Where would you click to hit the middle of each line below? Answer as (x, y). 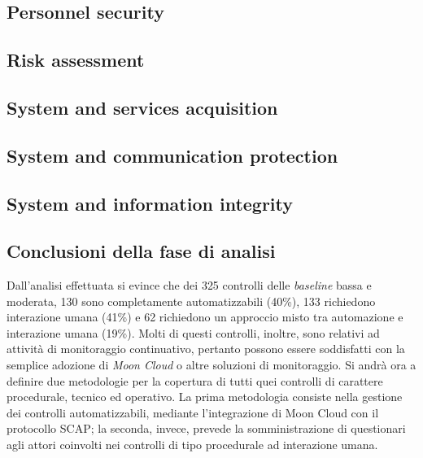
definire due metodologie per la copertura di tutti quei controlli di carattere (195, 380)
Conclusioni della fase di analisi (141, 251)
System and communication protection (172, 155)
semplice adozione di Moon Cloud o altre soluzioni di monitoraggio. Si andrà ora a (211, 365)
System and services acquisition (142, 107)
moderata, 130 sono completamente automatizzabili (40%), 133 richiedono (191, 301)
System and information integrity (150, 203)
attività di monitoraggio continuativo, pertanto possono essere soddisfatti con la (206, 349)
